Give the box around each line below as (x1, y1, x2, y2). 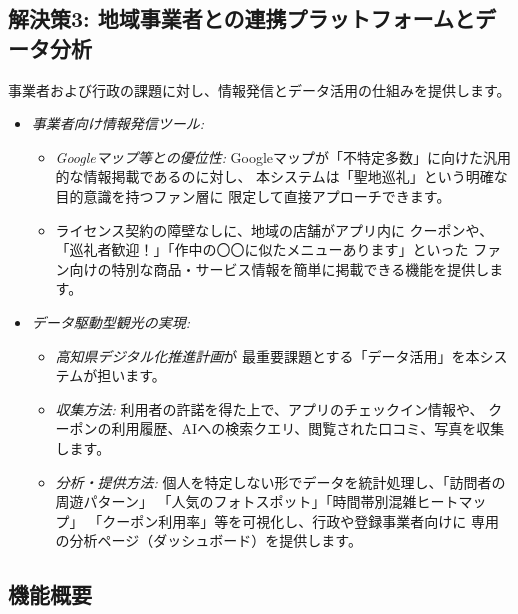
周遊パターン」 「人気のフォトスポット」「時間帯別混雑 (55, 491, 417, 512)
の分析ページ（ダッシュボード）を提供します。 (55, 530, 362, 551)
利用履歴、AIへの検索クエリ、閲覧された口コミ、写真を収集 (111, 418, 505, 439)
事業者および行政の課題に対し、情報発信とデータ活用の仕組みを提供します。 (8, 79, 511, 100)
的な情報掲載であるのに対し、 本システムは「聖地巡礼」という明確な (55, 166, 508, 187)
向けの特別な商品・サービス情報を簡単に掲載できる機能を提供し (69, 258, 490, 279)
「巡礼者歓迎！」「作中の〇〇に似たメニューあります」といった (55, 239, 469, 260)
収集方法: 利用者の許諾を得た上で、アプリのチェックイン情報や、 (55, 398, 484, 419)
